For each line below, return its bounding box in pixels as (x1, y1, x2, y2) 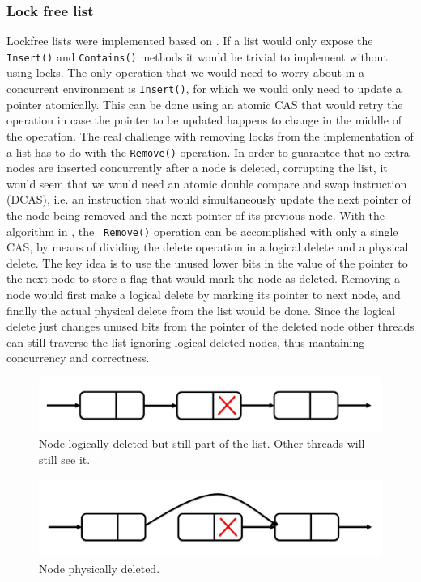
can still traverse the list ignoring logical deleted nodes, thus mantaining (6, 333, 365, 350)
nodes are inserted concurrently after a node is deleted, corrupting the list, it (6, 159, 388, 176)
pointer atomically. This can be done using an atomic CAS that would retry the (6, 95, 403, 112)
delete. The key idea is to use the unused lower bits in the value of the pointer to (6, 254, 408, 271)
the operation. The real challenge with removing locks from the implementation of (6, 127, 414, 144)
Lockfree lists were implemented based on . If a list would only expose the (6, 32, 373, 49)
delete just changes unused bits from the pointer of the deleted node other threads (6, 318, 415, 335)
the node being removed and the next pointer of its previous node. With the (6, 206, 385, 223)
